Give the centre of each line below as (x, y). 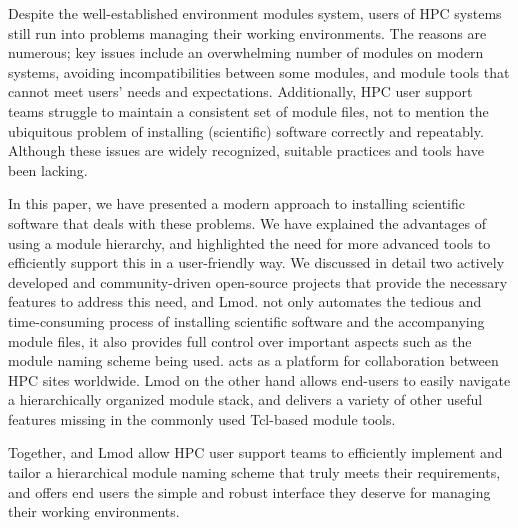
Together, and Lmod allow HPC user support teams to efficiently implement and (255, 452)
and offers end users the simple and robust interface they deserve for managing (249, 491)
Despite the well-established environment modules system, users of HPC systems (255, 13)
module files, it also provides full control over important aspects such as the (240, 340)
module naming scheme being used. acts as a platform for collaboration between (253, 360)
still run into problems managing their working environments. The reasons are (247, 32)
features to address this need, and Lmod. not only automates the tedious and (245, 301)
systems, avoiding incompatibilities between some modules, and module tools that (259, 71)
